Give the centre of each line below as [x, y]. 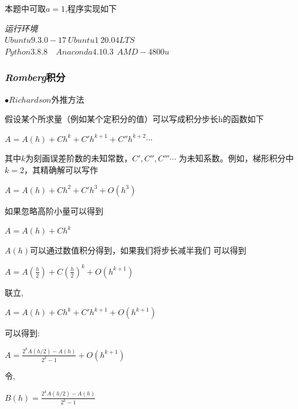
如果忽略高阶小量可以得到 [54, 210]
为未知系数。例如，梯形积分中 [236, 158]
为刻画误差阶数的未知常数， [79, 158]
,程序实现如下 [91, 8]
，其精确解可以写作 [61, 169]
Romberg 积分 [35, 77]
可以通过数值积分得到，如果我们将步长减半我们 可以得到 [138, 250]
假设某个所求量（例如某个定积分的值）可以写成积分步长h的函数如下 [134, 119]
